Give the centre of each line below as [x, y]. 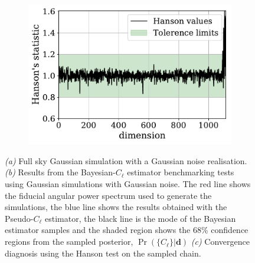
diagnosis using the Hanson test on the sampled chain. [103, 253]
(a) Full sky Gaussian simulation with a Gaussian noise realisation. [126, 160]
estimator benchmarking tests [181, 172]
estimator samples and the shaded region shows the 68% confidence [127, 230]
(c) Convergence [220, 242]
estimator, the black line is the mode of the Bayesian [140, 218]
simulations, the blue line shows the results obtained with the [116, 207]
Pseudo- [19, 218]
